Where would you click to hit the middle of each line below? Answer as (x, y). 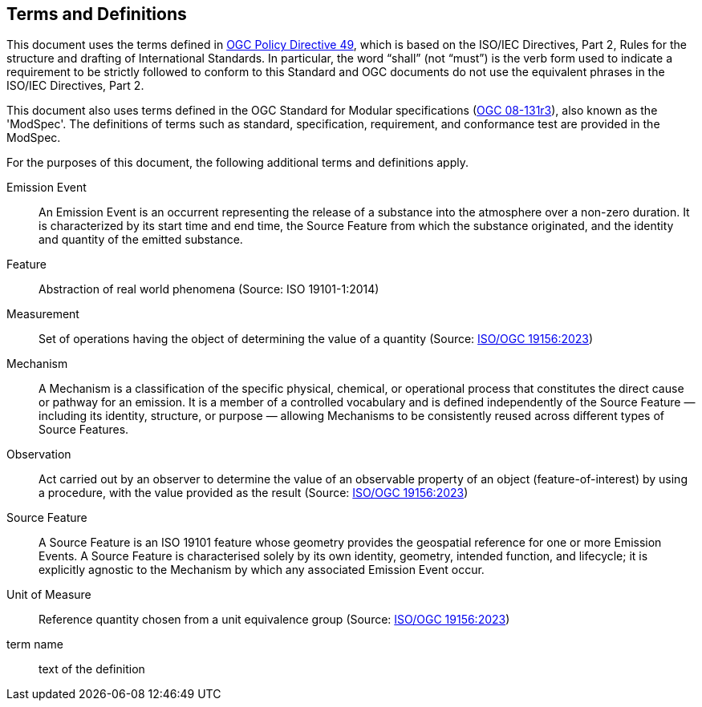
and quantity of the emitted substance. (141, 240)
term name (35, 644)
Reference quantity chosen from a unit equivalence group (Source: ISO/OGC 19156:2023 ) (274, 620)
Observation (39, 454)
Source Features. (84, 430)
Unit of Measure (49, 595)
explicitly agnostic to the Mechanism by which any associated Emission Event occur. (262, 570)
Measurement (43, 314)
